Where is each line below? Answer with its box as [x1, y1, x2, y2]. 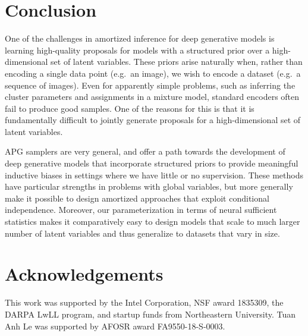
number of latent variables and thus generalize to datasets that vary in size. [5, 227, 280, 239]
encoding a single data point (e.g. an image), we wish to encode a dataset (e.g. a [5, 67, 301, 79]
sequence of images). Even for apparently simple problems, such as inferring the [5, 78, 296, 91]
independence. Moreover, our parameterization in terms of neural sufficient [5, 203, 277, 216]
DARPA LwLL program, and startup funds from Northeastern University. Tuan [5, 307, 296, 320]
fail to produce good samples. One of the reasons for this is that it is [5, 102, 254, 114]
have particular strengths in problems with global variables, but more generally [5, 180, 293, 193]
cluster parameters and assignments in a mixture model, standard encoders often [5, 90, 300, 103]
